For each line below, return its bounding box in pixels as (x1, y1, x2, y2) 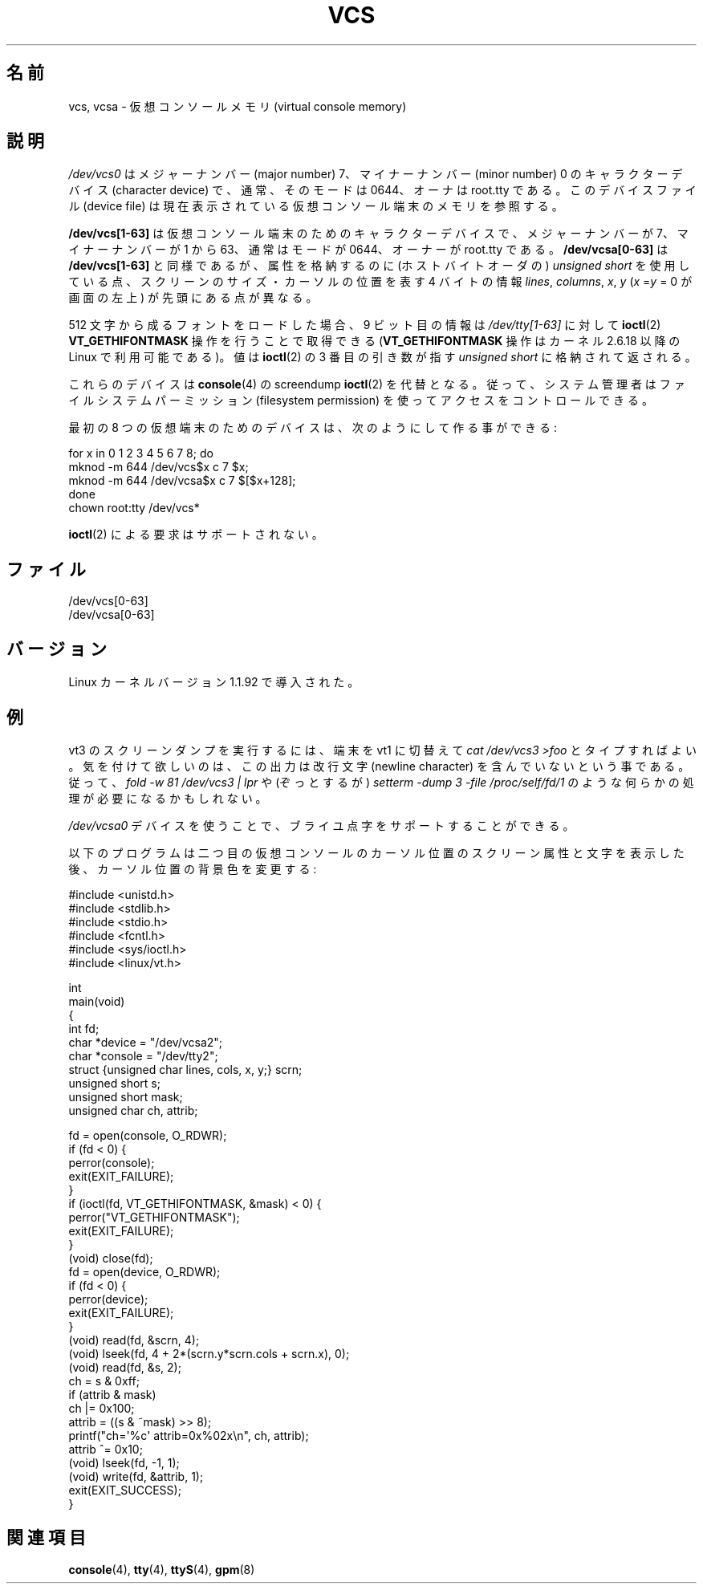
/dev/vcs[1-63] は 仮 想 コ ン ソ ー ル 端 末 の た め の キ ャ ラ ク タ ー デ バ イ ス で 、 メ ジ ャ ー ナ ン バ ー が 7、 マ (68, 226, 689, 241)
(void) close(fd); (68, 1250, 153, 1265)
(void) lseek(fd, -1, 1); (68, 1455, 180, 1470)
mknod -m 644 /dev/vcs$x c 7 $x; (68, 460, 249, 474)
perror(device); (68, 1291, 148, 1306)
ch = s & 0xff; (68, 1373, 140, 1388)
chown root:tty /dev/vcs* (68, 501, 200, 515)
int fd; (68, 1021, 100, 1035)
